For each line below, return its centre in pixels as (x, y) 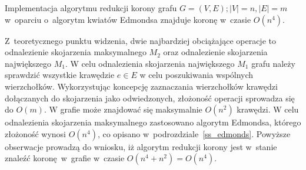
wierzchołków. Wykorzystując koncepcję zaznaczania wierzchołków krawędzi (141, 86)
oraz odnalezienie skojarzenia (215, 52)
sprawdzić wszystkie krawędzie (60, 75)
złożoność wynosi (36, 133)
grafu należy (273, 63)
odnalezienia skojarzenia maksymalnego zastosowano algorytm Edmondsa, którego (153, 122)
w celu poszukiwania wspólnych (197, 75)
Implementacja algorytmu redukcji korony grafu (91, 8)
